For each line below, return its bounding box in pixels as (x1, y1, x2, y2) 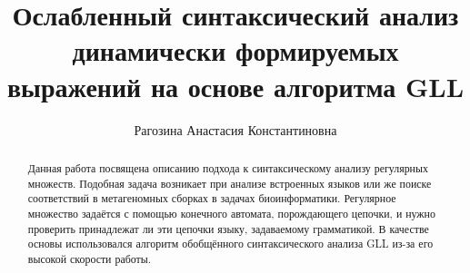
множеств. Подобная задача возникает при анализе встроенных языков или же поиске (27, 175, 432, 190)
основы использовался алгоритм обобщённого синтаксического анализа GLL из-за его (27, 236, 434, 251)
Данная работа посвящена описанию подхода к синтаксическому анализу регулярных (27, 160, 428, 175)
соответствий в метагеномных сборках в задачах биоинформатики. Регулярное (27, 190, 396, 206)
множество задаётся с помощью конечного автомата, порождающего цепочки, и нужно (27, 205, 435, 220)
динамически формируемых (72, 32, 399, 69)
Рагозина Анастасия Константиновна (134, 120, 337, 139)
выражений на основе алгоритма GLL (6, 67, 465, 104)
